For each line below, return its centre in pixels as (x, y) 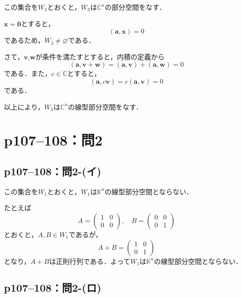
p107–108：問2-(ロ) (53, 287)
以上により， (24, 106)
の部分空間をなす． (135, 7)
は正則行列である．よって (90, 261)
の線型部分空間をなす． (105, 106)
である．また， (28, 73)
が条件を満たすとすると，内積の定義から (100, 56)
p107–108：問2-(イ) (53, 171)
